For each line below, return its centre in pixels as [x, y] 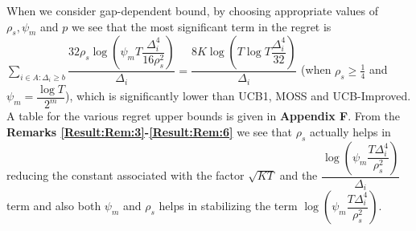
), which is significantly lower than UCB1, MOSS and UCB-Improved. [238, 96]
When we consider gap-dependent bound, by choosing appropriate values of [192, 10]
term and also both [54, 206]
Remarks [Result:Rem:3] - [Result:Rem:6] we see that [150, 131]
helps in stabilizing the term [228, 206]
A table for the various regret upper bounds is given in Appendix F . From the [203, 116]
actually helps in [350, 131]
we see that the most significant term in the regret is [202, 26]
